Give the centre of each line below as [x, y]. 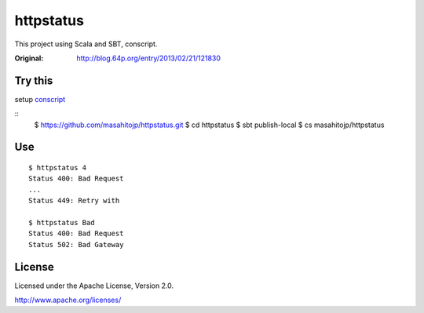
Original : [29, 58]
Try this [34, 80]
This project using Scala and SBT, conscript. [86, 44]
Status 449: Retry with [74, 201]
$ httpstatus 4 [58, 168]
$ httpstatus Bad [62, 222]
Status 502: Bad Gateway [76, 244]
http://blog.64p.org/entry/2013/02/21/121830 [149, 58]
